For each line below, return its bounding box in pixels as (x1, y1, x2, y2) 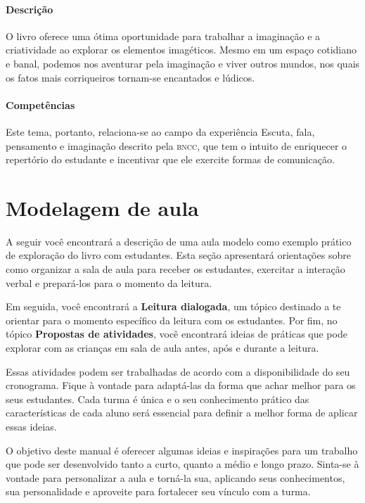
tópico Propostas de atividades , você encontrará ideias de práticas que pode (6, 326, 347, 341)
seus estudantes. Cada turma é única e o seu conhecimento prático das (6, 391, 309, 406)
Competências (6, 97, 75, 112)
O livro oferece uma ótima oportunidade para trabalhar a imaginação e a (6, 28, 321, 43)
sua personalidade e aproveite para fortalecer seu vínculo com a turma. (6, 484, 311, 499)
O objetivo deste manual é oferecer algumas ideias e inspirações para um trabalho (6, 442, 358, 457)
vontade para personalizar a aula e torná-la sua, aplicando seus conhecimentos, (6, 470, 345, 485)
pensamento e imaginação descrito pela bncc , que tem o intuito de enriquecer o (6, 138, 347, 153)
